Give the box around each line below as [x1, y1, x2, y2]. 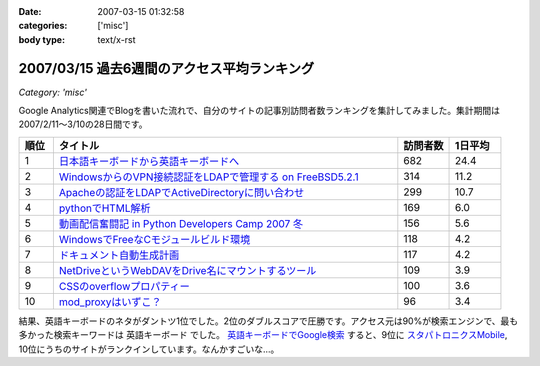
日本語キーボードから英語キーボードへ [58, 154, 240, 168]
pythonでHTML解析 [58, 201, 151, 215]
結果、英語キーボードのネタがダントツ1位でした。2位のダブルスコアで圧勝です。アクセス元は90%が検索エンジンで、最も [18, 315, 519, 327]
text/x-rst [97, 33, 136, 45]
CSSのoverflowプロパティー [58, 279, 190, 293]
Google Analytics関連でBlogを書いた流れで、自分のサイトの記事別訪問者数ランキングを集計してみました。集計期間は [18, 105, 500, 117]
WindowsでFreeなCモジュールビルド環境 [58, 232, 251, 246]
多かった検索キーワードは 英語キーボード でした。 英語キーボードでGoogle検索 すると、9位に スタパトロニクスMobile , [18, 329, 508, 341]
